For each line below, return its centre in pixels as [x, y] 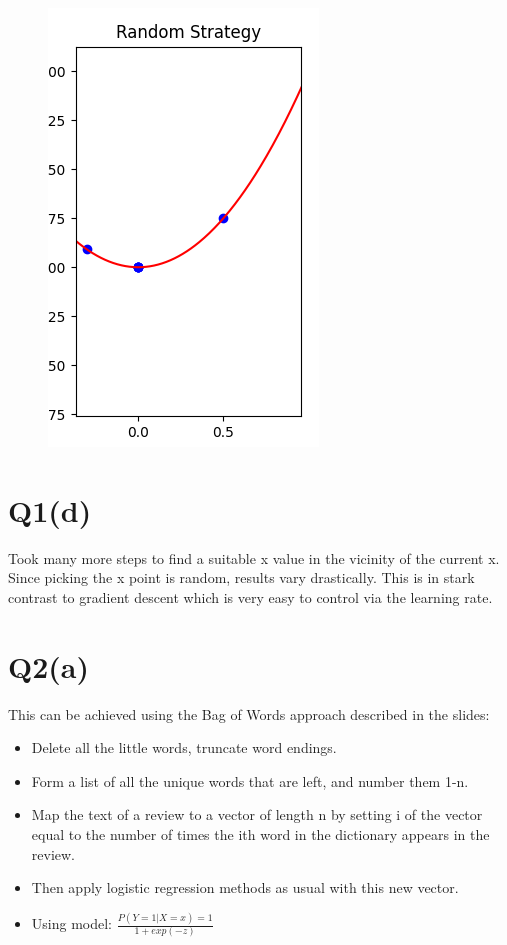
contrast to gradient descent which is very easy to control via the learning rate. [250, 596]
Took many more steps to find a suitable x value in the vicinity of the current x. [254, 557]
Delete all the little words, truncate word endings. [184, 747]
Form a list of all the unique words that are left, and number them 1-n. [250, 780]
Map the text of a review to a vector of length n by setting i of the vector [257, 814]
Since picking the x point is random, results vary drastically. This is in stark [241, 577]
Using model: [71, 923]
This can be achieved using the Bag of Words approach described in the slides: [249, 713]
